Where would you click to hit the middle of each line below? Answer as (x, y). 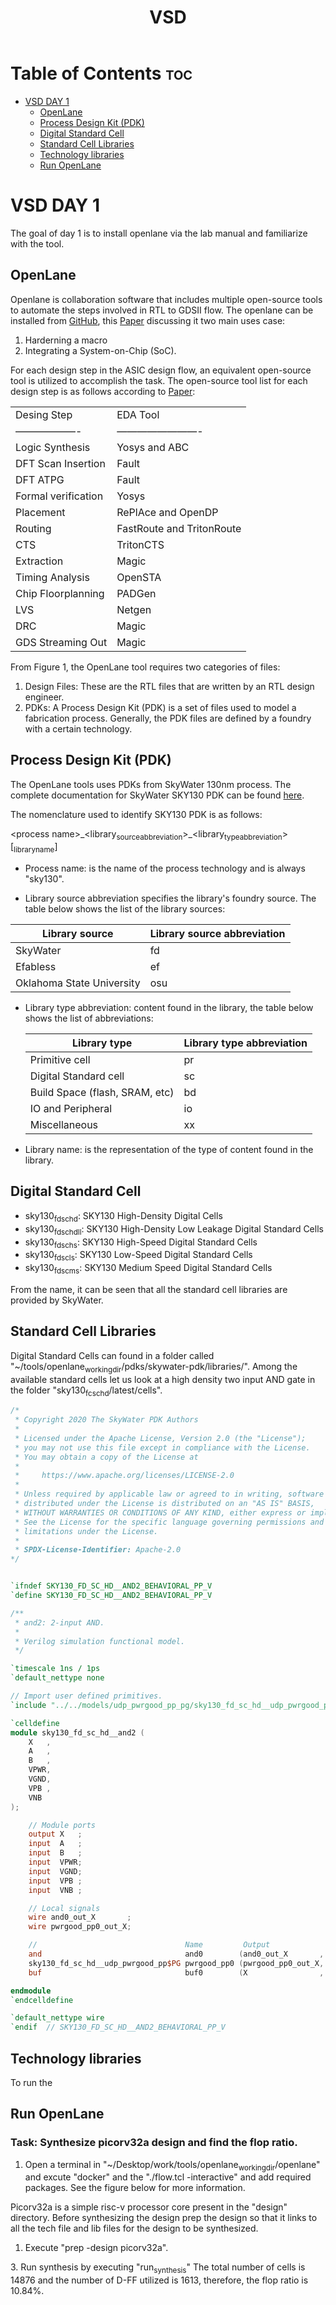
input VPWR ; (55, 1862)
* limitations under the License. (86, 1531)
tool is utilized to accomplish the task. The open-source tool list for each (159, 380)
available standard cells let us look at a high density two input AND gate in (163, 1379)
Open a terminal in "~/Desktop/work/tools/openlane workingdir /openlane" (172, 2165)
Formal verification (59, 496)
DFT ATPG (40, 479)
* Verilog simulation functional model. (100, 1641)
